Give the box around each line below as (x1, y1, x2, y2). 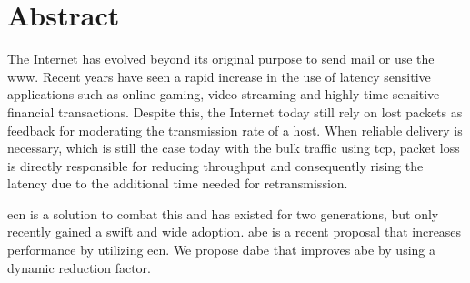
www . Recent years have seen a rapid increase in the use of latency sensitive (7, 66, 431, 86)
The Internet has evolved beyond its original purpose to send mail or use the (7, 49, 435, 68)
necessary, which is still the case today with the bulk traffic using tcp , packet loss (7, 138, 460, 157)
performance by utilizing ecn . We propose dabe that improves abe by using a (7, 240, 436, 259)
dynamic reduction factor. (7, 258, 151, 277)
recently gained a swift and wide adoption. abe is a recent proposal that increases (7, 222, 462, 241)
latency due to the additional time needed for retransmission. (7, 174, 348, 193)
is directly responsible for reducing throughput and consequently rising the (7, 156, 424, 175)
